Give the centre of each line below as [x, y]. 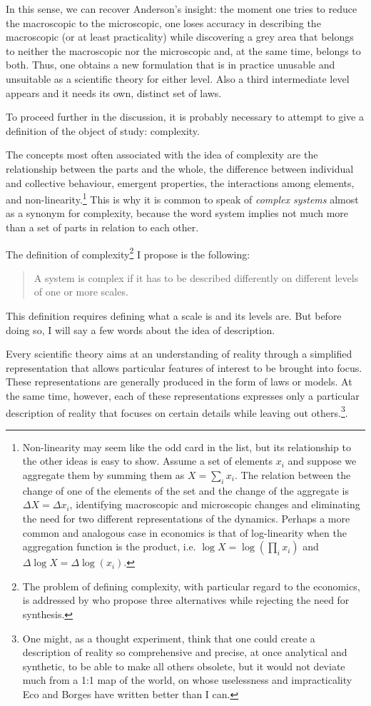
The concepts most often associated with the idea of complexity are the [162, 155]
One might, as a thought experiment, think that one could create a [169, 638]
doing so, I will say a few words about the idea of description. [141, 329]
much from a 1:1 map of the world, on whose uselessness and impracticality [187, 680]
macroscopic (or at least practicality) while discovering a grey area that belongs [180, 37]
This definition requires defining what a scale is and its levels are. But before [174, 316]
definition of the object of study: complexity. [103, 130]
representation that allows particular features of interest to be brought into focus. [184, 367]
